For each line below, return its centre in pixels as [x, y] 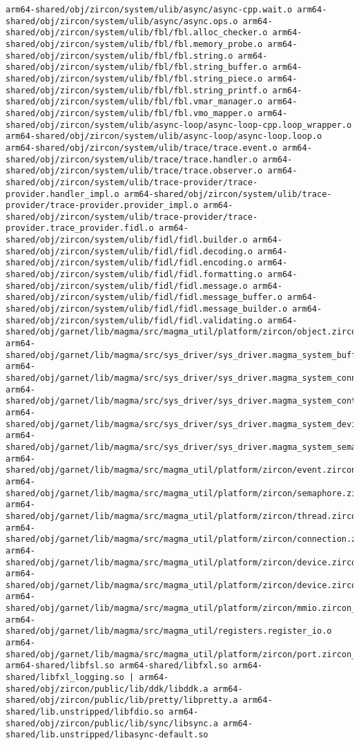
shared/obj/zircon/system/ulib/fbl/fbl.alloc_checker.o [137, 33]
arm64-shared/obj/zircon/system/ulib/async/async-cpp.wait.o [149, 10]
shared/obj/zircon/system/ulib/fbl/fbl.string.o [119, 56]
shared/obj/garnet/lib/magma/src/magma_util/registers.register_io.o [169, 631]
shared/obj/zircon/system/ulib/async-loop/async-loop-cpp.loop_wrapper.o [179, 125]
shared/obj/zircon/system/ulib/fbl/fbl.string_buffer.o [137, 67]
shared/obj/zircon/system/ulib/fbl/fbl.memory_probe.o [134, 44]
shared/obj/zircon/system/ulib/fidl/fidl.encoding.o [129, 263]
